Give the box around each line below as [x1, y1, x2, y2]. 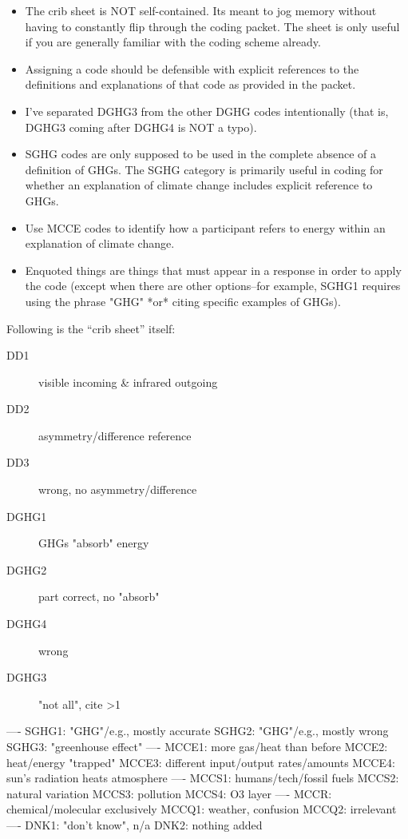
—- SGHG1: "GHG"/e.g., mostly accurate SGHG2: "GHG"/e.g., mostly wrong [6, 722, 389, 739]
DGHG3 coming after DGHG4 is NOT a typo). [25, 118, 257, 135]
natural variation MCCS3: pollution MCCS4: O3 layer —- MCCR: [6, 785, 332, 801]
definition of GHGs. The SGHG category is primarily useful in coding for [25, 161, 383, 177]
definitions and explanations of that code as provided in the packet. [25, 76, 356, 93]
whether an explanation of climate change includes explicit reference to [25, 177, 373, 193]
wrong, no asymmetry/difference [38, 481, 197, 498]
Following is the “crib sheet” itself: [6, 320, 176, 336]
